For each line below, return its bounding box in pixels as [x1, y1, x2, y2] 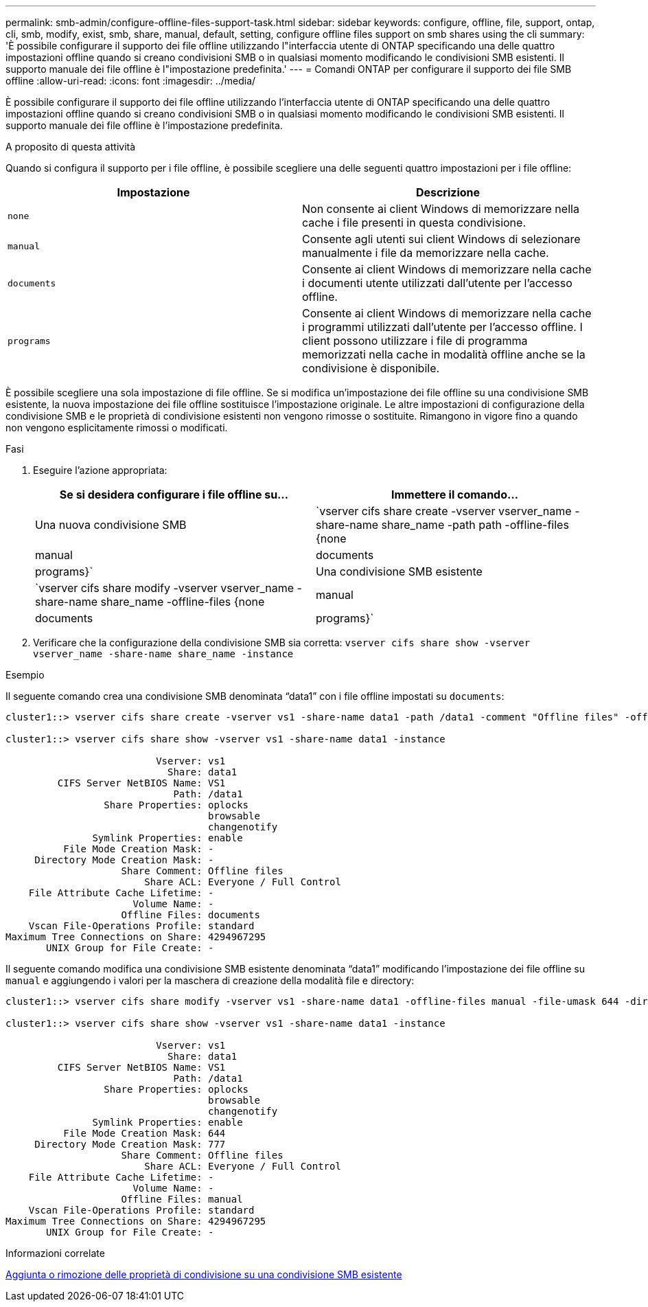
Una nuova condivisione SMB [35, 518, 187, 532]
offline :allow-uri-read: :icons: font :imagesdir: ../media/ [5, 75, 256, 87]
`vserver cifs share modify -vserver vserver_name [35, 581, 294, 595]
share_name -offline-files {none [100, 595, 265, 609]
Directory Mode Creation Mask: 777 [34, 1139, 226, 1150]
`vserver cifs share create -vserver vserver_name [316, 504, 572, 518]
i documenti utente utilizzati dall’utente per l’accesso [302, 276, 572, 290]
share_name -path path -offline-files [381, 518, 569, 532]
